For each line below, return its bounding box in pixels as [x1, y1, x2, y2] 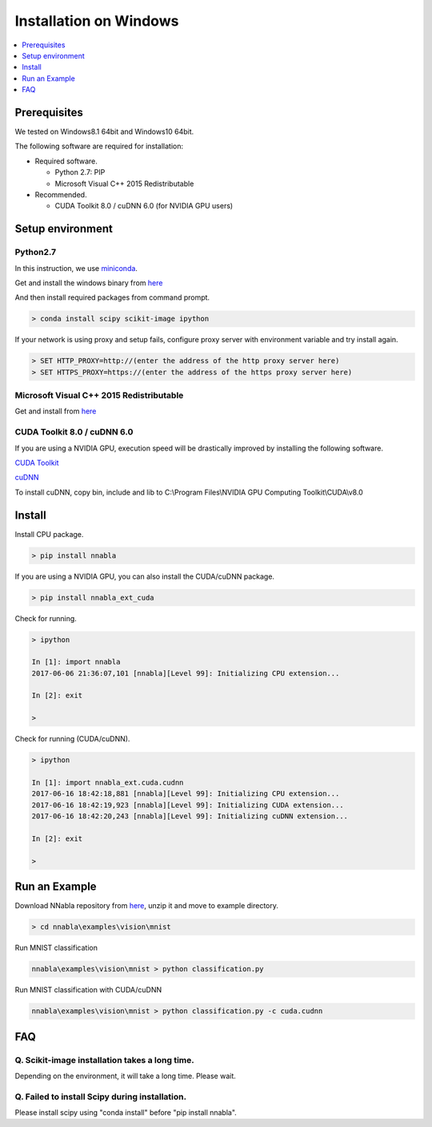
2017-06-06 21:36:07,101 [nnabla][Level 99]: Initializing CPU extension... [31, 669, 340, 677]
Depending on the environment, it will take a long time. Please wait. [14, 1071, 236, 1081]
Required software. [34, 156, 98, 166]
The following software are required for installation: [14, 141, 184, 151]
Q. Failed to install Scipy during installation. [14, 1091, 187, 1102]
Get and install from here [14, 406, 97, 416]
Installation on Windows [14, 12, 179, 30]
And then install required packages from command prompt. [14, 293, 210, 302]
